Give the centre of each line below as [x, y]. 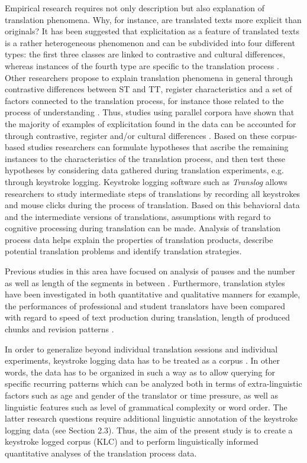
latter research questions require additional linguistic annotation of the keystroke [151, 418]
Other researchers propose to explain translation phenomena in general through [149, 77]
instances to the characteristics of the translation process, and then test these [145, 158]
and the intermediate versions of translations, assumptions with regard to [138, 216]
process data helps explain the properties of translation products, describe [139, 239]
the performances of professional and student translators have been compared [145, 305]
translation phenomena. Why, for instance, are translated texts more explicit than [153, 19]
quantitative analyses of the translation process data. [101, 453]
